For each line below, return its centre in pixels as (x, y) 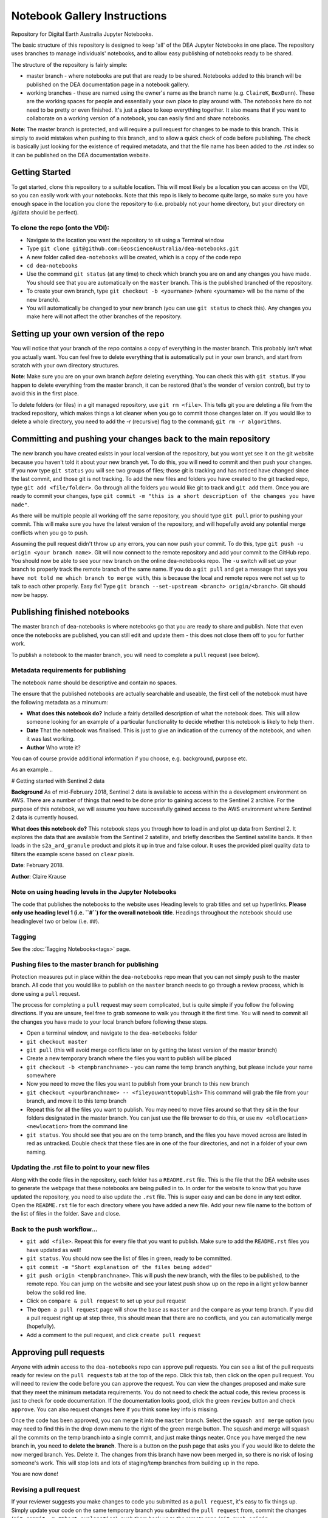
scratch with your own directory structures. (65, 366)
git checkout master (57, 1042)
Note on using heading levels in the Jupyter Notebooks (94, 892)
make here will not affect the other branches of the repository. (104, 316)
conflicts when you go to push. (50, 533)
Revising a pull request (46, 1489)
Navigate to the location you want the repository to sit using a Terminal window (125, 240)
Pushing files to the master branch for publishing (85, 964)
